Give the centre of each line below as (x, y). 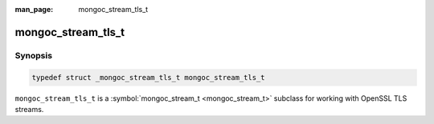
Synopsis (33, 55)
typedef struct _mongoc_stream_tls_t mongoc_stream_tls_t (148, 77)
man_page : (34, 9)
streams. (29, 109)
